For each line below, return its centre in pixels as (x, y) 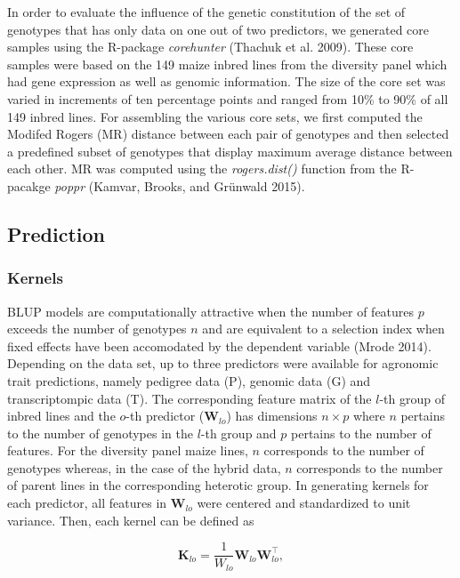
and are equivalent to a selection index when (323, 329)
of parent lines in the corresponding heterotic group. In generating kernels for (218, 485)
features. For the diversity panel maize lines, (128, 450)
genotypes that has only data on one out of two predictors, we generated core (218, 29)
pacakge (29, 185)
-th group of (412, 398)
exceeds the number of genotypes (97, 329)
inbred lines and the (61, 416)
